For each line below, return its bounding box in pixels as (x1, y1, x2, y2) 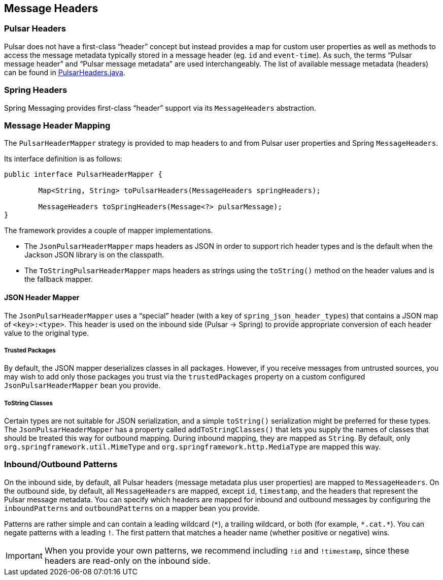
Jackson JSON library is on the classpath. (24, 250, 164, 260)
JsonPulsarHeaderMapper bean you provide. (4, 381, 161, 390)
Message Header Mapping (4, 120, 111, 131)
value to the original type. (4, 328, 89, 337)
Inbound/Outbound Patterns (4, 459, 118, 470)
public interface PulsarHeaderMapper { (4, 170, 162, 179)
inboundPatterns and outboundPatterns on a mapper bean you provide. (4, 503, 260, 512)
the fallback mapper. (24, 275, 93, 284)
